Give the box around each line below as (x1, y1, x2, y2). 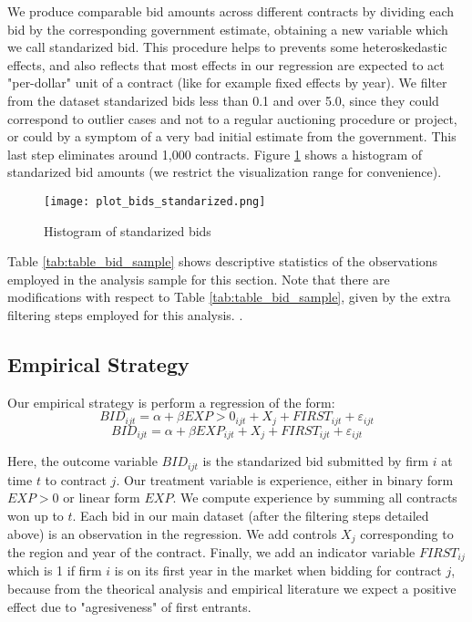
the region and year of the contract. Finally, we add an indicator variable (7, 542, 416, 561)
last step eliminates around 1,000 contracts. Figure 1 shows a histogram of (7, 144, 423, 163)
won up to (7, 505, 64, 524)
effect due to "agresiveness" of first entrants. (7, 596, 251, 616)
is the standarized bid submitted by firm (202, 451, 429, 471)
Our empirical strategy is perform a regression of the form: (7, 392, 335, 411)
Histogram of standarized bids (44, 221, 211, 240)
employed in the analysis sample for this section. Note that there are (7, 269, 390, 288)
